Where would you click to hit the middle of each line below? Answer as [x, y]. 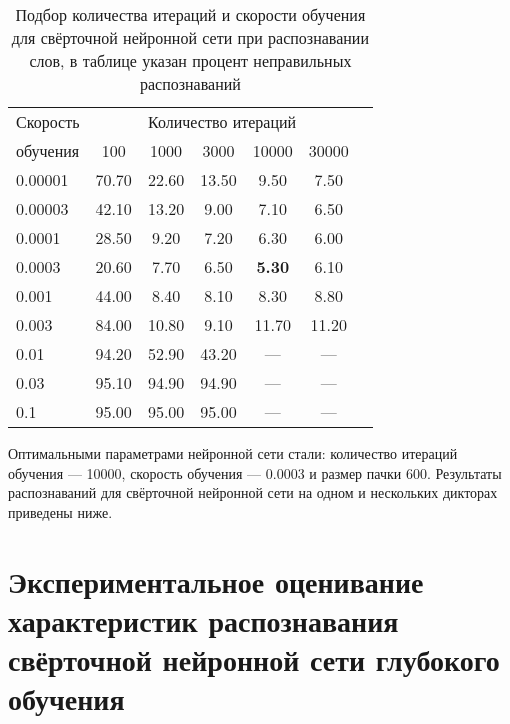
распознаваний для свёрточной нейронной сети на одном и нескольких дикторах [253, 492]
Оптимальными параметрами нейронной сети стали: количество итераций [233, 453]
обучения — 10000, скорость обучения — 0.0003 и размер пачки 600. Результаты [255, 472]
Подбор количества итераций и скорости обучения [190, 14]
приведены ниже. [60, 511]
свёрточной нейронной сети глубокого [254, 658]
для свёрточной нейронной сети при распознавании [190, 37]
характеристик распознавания [203, 619]
